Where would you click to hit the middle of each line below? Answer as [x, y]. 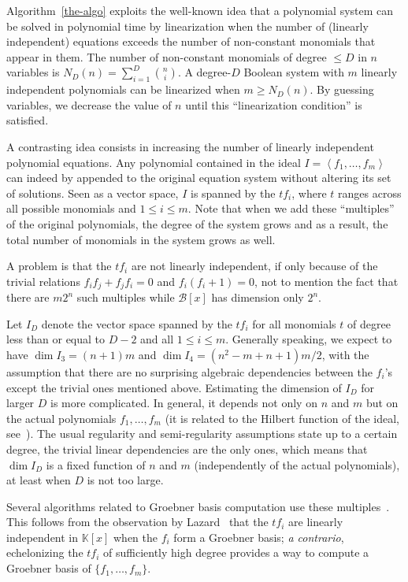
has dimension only [258, 297]
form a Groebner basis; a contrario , [259, 537]
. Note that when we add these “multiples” [291, 208]
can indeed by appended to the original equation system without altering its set [199, 178]
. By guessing [342, 89]
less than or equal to [56, 339]
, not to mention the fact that [326, 281]
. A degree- [204, 72]
